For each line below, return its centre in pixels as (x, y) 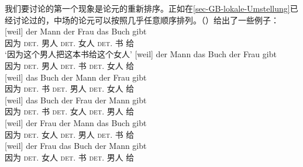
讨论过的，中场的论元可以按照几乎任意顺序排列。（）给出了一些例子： (146, 20)
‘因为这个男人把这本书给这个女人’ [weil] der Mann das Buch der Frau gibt (141, 54)
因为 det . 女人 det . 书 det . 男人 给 (70, 157)
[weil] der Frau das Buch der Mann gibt (76, 146)
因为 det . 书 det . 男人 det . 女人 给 (70, 88)
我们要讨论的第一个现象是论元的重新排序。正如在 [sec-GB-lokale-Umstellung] (147, 8)
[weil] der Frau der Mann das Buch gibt (76, 122)
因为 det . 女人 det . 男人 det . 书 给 (70, 134)
